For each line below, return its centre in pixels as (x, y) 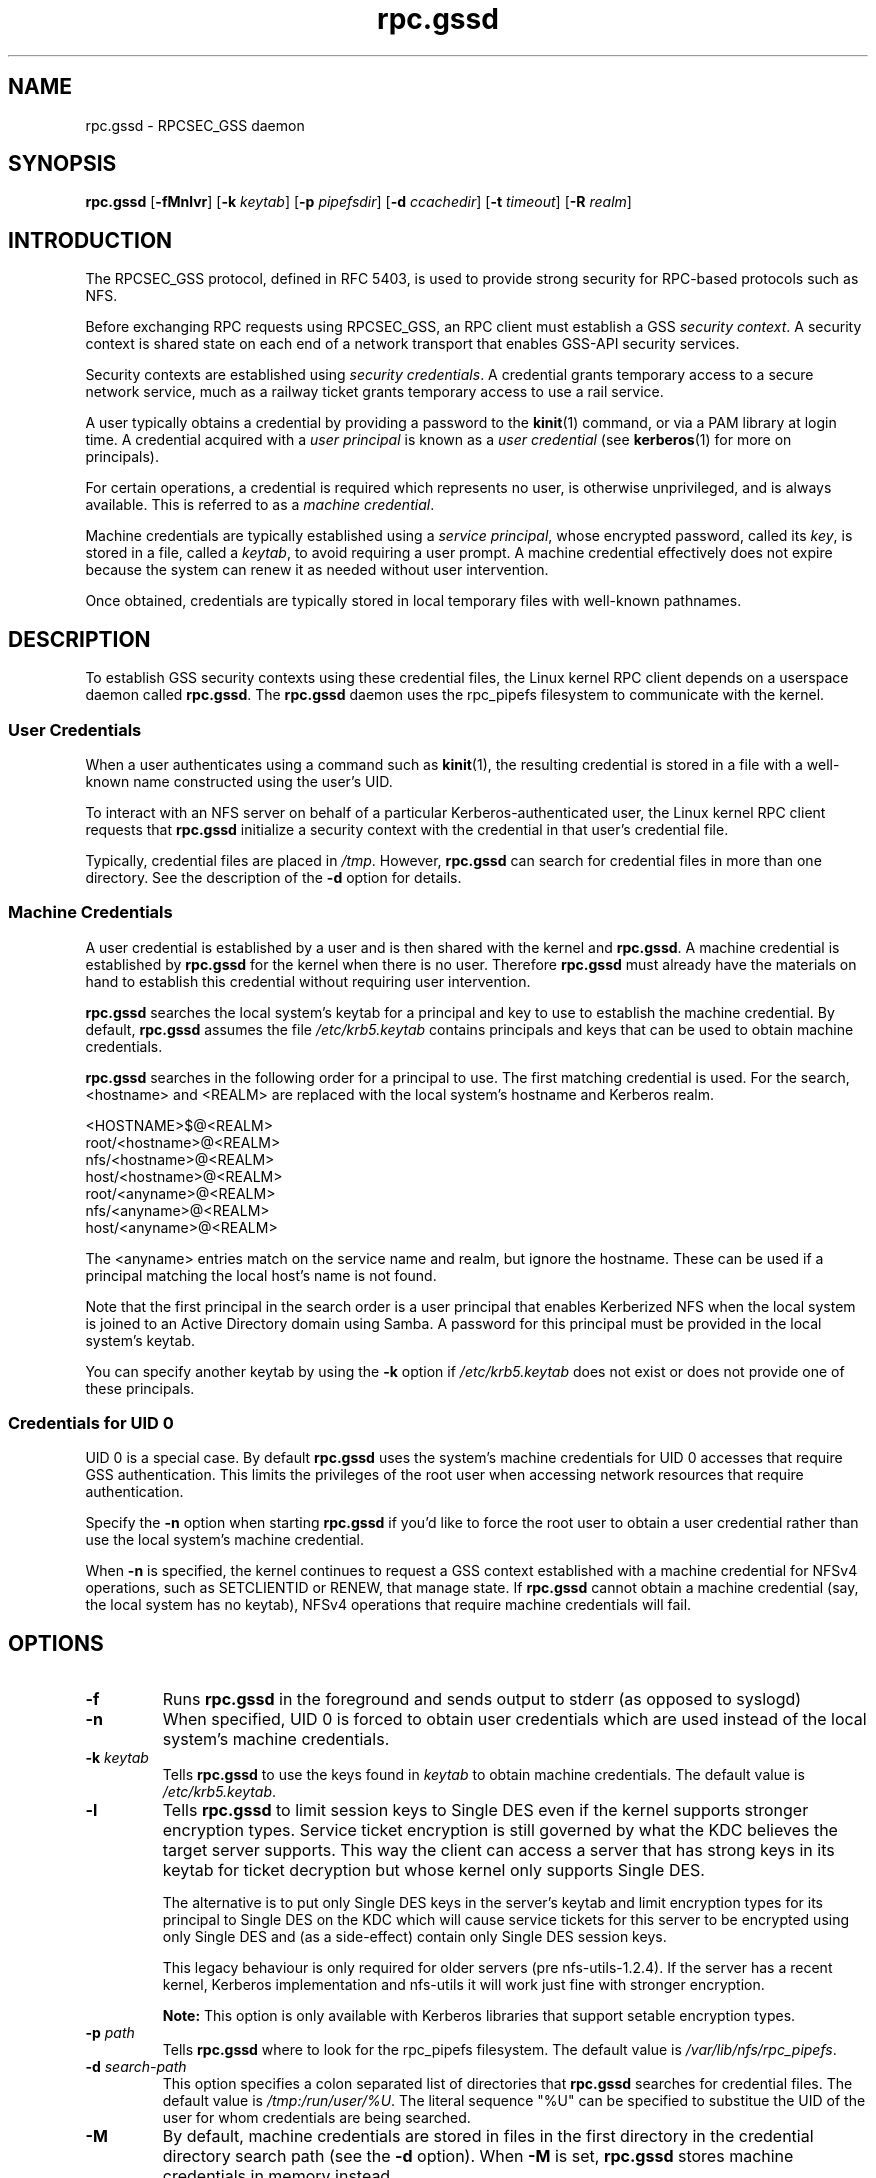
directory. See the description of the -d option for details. (273, 877)
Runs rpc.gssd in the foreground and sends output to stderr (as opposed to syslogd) (482, 1699)
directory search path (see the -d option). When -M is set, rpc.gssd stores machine (478, 2156)
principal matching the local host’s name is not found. (261, 1275)
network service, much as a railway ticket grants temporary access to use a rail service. (374, 392)
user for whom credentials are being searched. (316, 2118)
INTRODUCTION (90, 240)
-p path (110, 2033)
